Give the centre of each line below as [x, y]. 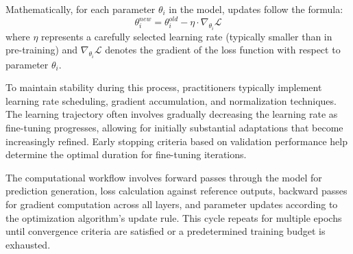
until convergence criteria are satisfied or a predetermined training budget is [166, 231]
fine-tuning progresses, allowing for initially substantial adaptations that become [174, 127]
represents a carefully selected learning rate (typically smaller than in [187, 36]
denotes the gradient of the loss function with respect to [223, 50]
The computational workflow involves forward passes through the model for [164, 177]
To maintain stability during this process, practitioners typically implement [164, 87]
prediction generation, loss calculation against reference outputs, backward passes [176, 191]
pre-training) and [42, 50]
